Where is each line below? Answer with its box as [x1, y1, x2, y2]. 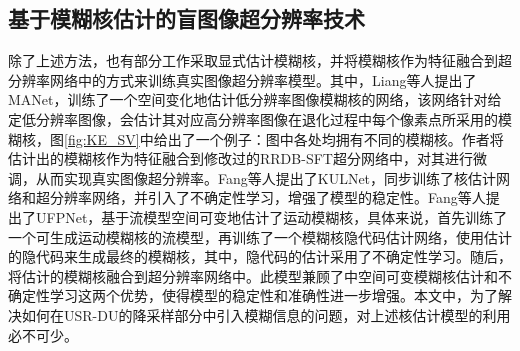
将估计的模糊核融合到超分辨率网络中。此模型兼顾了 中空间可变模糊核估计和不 [8, 265, 512, 286]
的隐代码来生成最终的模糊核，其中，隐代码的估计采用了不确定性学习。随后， [8, 246, 512, 267]
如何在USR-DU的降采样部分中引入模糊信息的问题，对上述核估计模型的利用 [21, 304, 511, 325]
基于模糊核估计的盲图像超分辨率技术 [8, 3, 365, 34]
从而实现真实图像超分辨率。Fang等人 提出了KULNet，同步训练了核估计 [35, 167, 497, 188]
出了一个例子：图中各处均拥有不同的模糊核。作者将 [167, 128, 504, 149]
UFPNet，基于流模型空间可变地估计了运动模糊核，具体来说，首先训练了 [35, 206, 508, 227]
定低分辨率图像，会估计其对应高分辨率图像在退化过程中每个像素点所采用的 [8, 108, 498, 129]
